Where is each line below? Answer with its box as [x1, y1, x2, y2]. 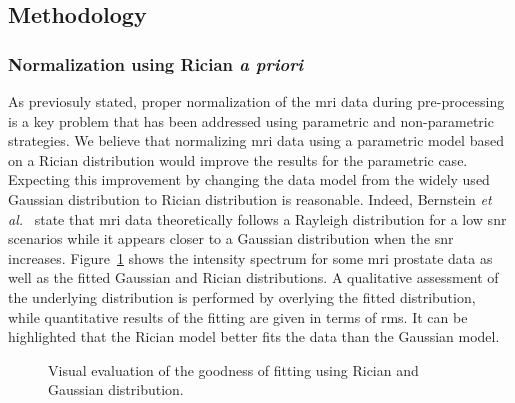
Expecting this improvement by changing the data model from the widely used [8, 169, 490, 190]
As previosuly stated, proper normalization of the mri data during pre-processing [8, 91, 505, 111]
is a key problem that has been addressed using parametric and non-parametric [8, 110, 494, 131]
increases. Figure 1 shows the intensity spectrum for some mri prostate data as [8, 247, 493, 268]
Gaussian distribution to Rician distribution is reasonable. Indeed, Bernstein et [8, 188, 492, 209]
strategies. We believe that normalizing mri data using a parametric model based [8, 130, 504, 151]
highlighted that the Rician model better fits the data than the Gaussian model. [8, 326, 500, 347]
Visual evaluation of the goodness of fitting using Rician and [48, 359, 419, 380]
